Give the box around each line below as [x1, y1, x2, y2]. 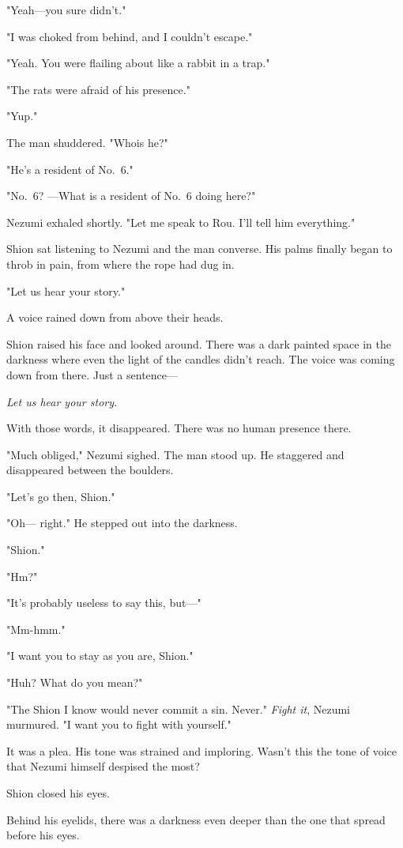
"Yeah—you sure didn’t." [6, 2, 126, 17]
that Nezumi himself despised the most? [6, 758, 200, 775]
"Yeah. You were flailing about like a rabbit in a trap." [6, 55, 270, 71]
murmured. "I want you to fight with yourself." [6, 716, 232, 733]
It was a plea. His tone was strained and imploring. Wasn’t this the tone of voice [6, 742, 397, 759]
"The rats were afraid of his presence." [6, 81, 190, 97]
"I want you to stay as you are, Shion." [6, 647, 194, 664]
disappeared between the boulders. [6, 462, 174, 478]
